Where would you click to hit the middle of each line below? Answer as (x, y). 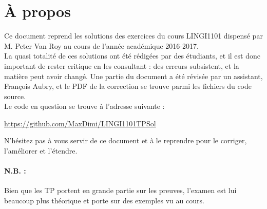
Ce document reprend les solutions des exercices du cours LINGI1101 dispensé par (133, 36)
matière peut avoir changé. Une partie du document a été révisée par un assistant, (133, 76)
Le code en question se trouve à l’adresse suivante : (84, 106)
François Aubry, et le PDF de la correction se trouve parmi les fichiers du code (128, 86)
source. (15, 96)
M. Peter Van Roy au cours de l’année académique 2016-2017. (101, 45)
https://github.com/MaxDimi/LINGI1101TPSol (80, 123)
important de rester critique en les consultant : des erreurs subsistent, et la (122, 65)
